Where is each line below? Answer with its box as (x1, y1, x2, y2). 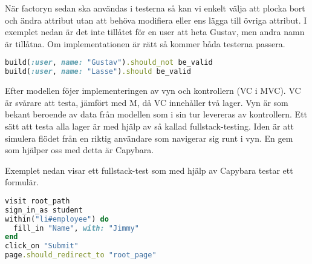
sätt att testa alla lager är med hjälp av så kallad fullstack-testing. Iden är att (5, 119, 294, 132)
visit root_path (5, 196, 70, 205)
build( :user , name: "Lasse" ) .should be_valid (5, 67, 191, 76)
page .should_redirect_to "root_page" (5, 251, 157, 260)
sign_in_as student (5, 205, 83, 214)
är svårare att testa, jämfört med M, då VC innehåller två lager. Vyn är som (5, 96, 288, 108)
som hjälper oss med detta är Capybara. (5, 144, 154, 156)
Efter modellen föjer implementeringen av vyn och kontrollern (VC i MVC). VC (5, 84, 301, 97)
